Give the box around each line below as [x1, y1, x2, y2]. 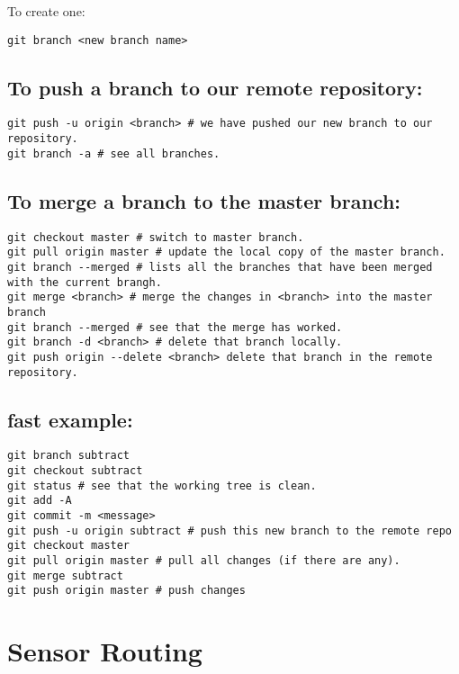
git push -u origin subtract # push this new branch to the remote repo [7, 524, 452, 537]
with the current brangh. [7, 275, 162, 289]
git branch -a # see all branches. [7, 147, 220, 160]
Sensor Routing [7, 633, 202, 670]
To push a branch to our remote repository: [7, 73, 423, 101]
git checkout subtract [7, 464, 143, 478]
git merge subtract [7, 569, 123, 582]
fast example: [7, 405, 133, 433]
